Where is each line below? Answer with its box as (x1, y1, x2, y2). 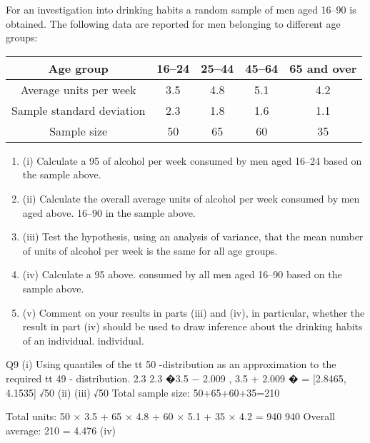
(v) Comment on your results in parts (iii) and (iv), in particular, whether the (22, 305, 365, 320)
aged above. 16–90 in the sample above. (22, 205, 196, 220)
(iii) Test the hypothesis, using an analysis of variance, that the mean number (22, 229, 364, 244)
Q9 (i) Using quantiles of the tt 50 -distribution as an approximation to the (6, 357, 336, 372)
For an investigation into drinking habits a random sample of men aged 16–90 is (6, 2, 356, 16)
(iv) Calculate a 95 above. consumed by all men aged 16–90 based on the (22, 267, 342, 282)
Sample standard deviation (11, 101, 146, 118)
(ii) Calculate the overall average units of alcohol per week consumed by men (22, 190, 360, 205)
